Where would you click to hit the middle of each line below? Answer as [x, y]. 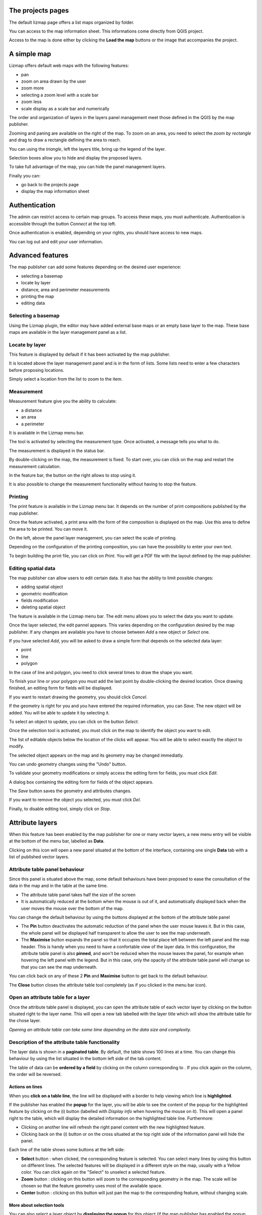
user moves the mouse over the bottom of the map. [72, 908]
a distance [32, 410]
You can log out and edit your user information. [56, 242]
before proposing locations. [37, 370]
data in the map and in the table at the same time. [58, 886]
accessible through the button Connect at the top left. [63, 224]
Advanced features [39, 255]
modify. [16, 746]
